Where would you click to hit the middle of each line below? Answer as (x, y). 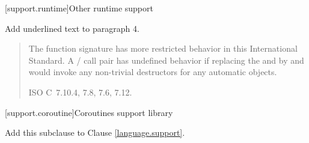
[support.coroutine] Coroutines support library (89, 112)
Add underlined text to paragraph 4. (72, 28)
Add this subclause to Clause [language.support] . (95, 132)
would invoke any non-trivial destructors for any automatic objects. (153, 72)
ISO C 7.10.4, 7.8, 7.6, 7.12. (80, 92)
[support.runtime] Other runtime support (79, 8)
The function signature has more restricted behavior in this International (163, 48)
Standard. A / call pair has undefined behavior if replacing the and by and (166, 60)
